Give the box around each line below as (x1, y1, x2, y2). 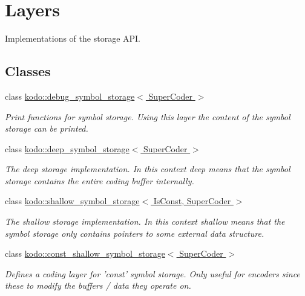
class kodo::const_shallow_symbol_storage (5, 247, 165, 260)
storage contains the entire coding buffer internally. (5, 174, 194, 187)
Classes (5, 62, 51, 80)
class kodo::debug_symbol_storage (5, 89, 135, 102)
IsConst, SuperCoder (153, 195, 231, 207)
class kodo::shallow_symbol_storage (5, 195, 140, 207)
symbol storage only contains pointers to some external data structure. (5, 227, 264, 239)
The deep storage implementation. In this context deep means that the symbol (5, 162, 290, 175)
